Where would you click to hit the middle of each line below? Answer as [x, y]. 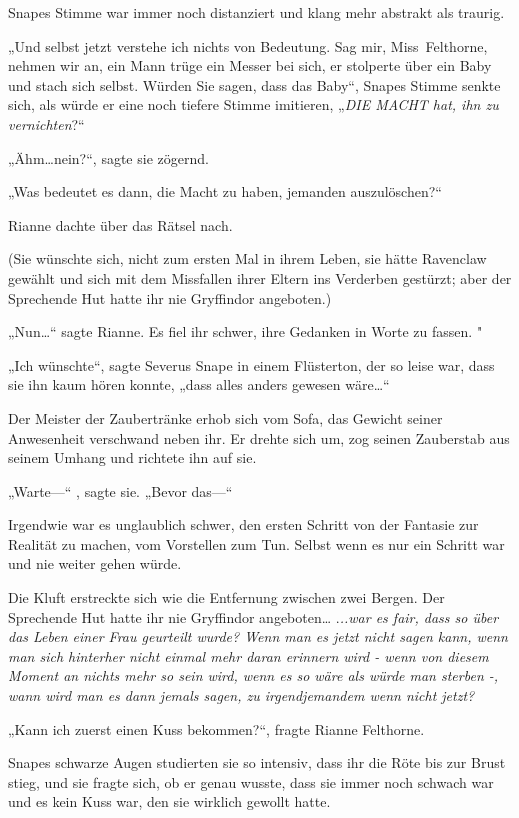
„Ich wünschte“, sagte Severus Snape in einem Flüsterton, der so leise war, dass [251, 364]
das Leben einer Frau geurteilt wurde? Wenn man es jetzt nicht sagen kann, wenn [258, 636]
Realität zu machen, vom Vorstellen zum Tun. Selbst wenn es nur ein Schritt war [256, 543]
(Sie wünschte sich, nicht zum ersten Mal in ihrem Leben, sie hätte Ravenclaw [247, 258]
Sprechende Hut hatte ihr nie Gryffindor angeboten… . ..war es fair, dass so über [253, 616]
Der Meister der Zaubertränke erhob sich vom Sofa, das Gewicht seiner [225, 417]
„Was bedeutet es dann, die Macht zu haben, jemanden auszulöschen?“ [225, 191]
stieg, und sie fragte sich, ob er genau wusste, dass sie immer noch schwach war [251, 781]
